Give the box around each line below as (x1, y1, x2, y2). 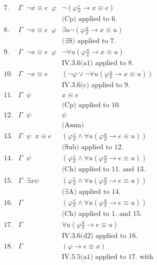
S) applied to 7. (68, 38, 116, 45)
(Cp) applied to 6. (61, 16, 117, 23)
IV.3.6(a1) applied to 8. (61, 60, 134, 67)
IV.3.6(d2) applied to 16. (61, 232, 138, 239)
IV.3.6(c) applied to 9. (61, 82, 130, 89)
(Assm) (61, 122, 84, 129)
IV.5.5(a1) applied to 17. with (61, 253, 153, 260)
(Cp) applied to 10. (61, 102, 121, 109)
